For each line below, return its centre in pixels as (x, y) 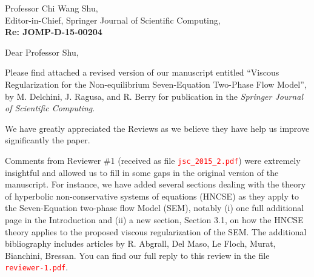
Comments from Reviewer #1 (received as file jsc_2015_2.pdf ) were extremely (153, 160)
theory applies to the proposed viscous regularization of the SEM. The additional (156, 231)
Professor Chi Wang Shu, (52, 8)
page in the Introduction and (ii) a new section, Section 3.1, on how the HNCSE (154, 219)
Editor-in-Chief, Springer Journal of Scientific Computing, (113, 20)
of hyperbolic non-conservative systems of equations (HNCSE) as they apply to (152, 196)
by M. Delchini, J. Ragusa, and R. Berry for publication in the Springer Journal (154, 96)
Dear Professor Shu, (42, 52)
